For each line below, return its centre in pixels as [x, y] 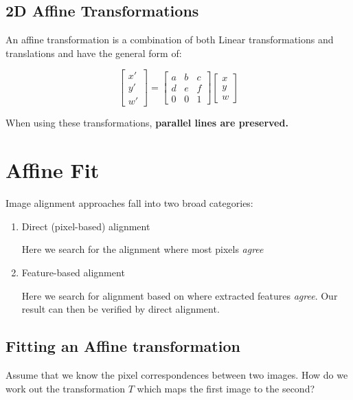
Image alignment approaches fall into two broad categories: [129, 203]
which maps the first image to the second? [226, 388]
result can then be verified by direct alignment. [121, 309]
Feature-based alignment [73, 272]
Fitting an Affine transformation [123, 346]
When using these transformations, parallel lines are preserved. [147, 123]
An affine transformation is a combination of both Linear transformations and [170, 40]
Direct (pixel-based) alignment [86, 226]
